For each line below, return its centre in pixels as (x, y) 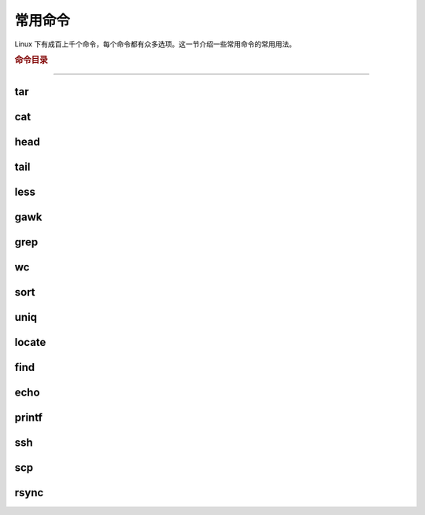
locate (30, 342)
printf (29, 417)
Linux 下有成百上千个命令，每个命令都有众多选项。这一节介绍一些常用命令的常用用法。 (155, 44)
